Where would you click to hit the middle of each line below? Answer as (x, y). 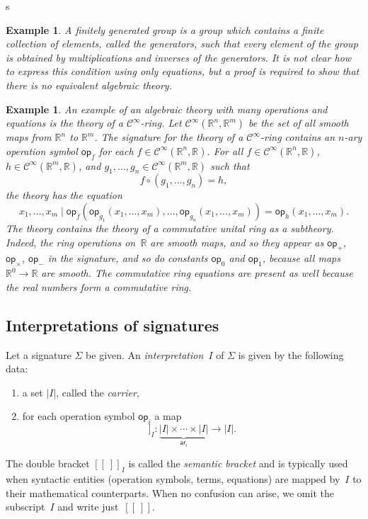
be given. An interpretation (145, 354)
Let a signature (39, 354)
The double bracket (48, 463)
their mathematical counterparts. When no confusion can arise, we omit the (170, 492)
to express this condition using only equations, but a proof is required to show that (183, 71)
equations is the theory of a (64, 123)
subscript (25, 507)
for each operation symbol (79, 416)
